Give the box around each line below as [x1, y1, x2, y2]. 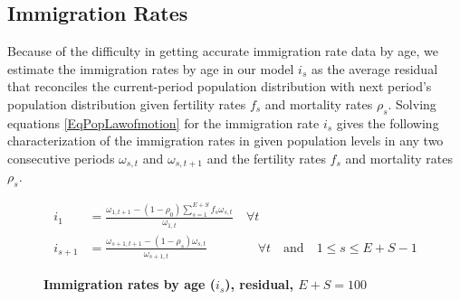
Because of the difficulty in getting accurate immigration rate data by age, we [7, 42, 438, 61]
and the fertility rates [206, 148, 326, 167]
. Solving [388, 94, 436, 113]
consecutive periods [7, 148, 115, 167]
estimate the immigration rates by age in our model [7, 59, 294, 78]
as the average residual [311, 59, 438, 78]
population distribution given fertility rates [7, 94, 246, 113]
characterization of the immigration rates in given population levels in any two [7, 131, 444, 150]
